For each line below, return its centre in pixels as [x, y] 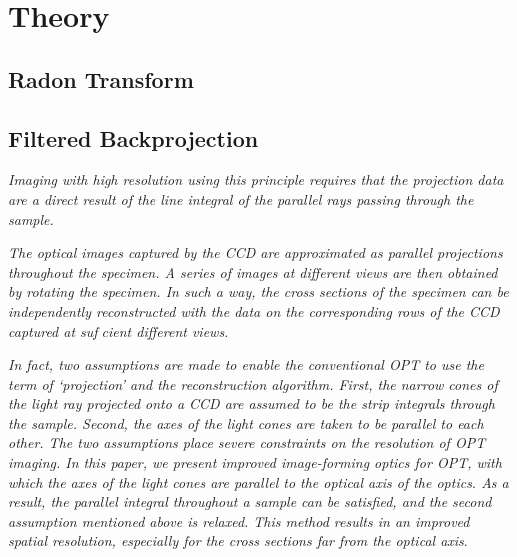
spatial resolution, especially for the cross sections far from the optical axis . [238, 540]
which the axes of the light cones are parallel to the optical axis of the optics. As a [258, 481]
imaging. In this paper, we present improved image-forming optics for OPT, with [255, 462]
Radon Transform [101, 78]
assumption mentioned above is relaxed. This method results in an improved [239, 520]
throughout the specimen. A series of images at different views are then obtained [253, 271]
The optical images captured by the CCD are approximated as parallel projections [255, 252]
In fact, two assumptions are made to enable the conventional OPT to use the [246, 364]
